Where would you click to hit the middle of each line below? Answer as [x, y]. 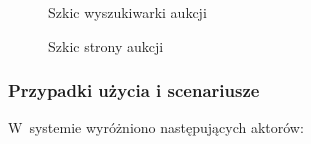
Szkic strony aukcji [106, 45]
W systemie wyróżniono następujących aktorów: [156, 127]
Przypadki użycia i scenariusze [134, 90]
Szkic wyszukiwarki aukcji [127, 12]
